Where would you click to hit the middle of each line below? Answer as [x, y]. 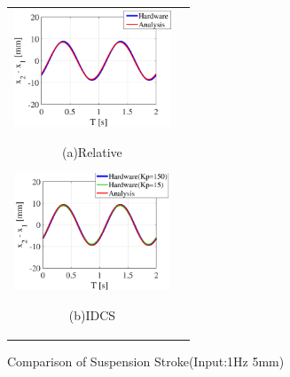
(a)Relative [92, 151]
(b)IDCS [92, 315]
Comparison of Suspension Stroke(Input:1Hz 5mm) [146, 361]
